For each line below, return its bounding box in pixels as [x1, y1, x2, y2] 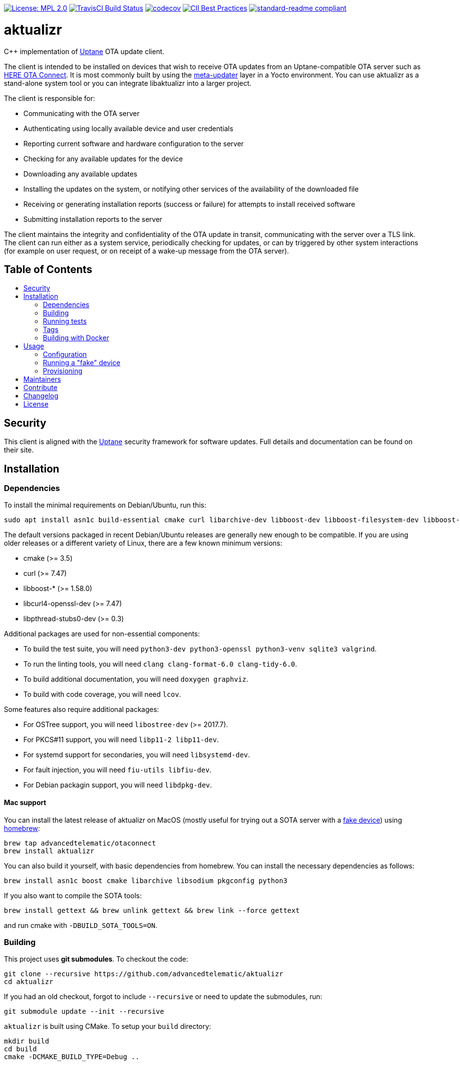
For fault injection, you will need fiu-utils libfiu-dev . [23, 766, 211, 774]
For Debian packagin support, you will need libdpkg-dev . [23, 781, 212, 789]
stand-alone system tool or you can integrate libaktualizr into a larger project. [4, 79, 251, 87]
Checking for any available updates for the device [23, 154, 183, 163]
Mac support [4, 798, 46, 807]
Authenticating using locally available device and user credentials [23, 124, 233, 133]
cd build [4, 1045, 37, 1053]
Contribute [23, 383, 57, 392]
